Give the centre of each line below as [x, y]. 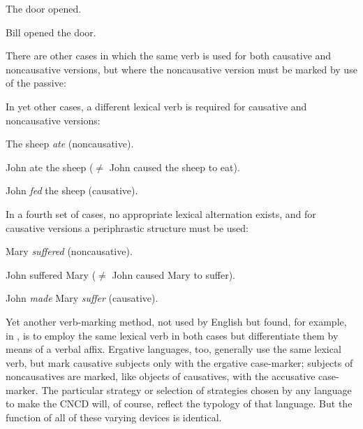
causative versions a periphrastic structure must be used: [127, 227]
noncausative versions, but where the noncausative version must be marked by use [181, 69]
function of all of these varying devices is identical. [114, 417]
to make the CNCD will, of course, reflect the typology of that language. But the [179, 403]
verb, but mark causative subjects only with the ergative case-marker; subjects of [179, 362]
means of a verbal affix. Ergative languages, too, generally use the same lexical [173, 349]
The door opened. [44, 8]
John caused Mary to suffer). [174, 274]
